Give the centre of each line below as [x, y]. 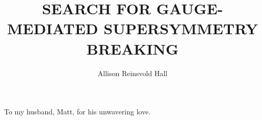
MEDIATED [53, 28]
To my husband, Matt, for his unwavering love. [77, 112]
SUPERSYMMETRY [181, 28]
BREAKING [133, 48]
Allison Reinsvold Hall [133, 73]
